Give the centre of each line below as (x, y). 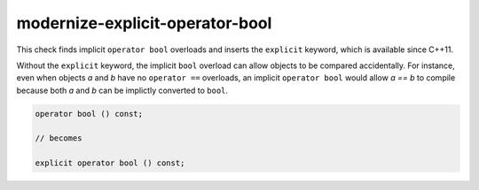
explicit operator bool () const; (110, 163)
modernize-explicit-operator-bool (144, 23)
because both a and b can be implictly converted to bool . (122, 90)
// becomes (59, 138)
